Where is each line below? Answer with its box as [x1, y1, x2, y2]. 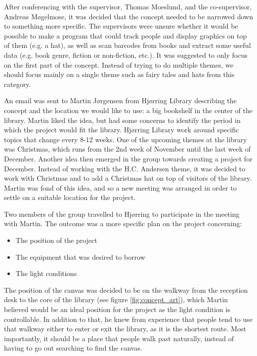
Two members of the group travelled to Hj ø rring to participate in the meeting [4, 208, 240, 219]
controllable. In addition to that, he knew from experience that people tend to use [4, 314, 253, 324]
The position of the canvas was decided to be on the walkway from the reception [4, 284, 248, 295]
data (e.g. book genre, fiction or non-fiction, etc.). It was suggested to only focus [4, 49, 248, 60]
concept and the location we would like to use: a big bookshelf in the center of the [4, 105, 253, 115]
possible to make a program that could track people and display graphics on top [4, 30, 247, 40]
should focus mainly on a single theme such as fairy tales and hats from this [4, 69, 235, 79]
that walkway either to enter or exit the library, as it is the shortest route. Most [4, 323, 246, 334]
